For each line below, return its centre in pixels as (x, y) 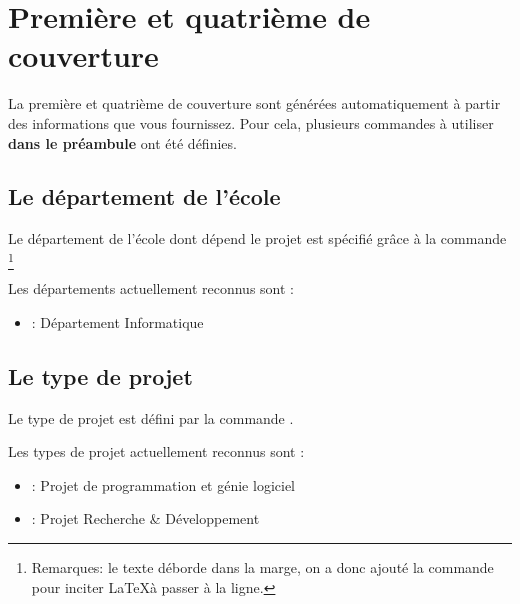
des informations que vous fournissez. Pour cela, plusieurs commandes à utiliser (251, 122)
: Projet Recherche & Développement (145, 518)
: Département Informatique (117, 321)
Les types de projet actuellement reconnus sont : (156, 451)
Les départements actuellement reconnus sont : (151, 288)
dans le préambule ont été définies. (122, 142)
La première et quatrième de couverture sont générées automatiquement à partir (254, 103)
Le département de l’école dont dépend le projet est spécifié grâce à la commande (257, 238)
